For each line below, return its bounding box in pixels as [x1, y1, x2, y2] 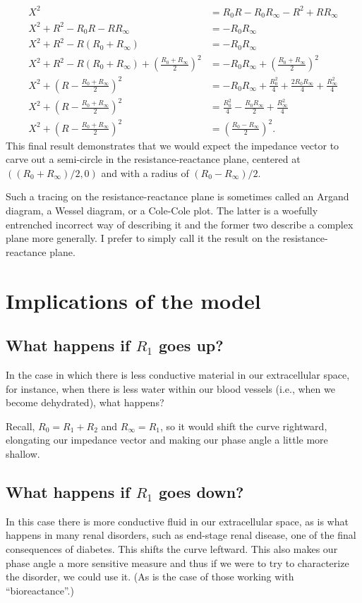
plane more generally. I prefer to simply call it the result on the [6, 231, 280, 245]
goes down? [158, 480, 244, 502]
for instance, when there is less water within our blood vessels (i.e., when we [6, 381, 335, 396]
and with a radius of [101, 165, 189, 180]
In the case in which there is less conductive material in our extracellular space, [6, 367, 350, 382]
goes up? [158, 334, 224, 356]
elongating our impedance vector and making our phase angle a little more [6, 432, 328, 447]
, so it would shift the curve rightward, [159, 418, 327, 433]
